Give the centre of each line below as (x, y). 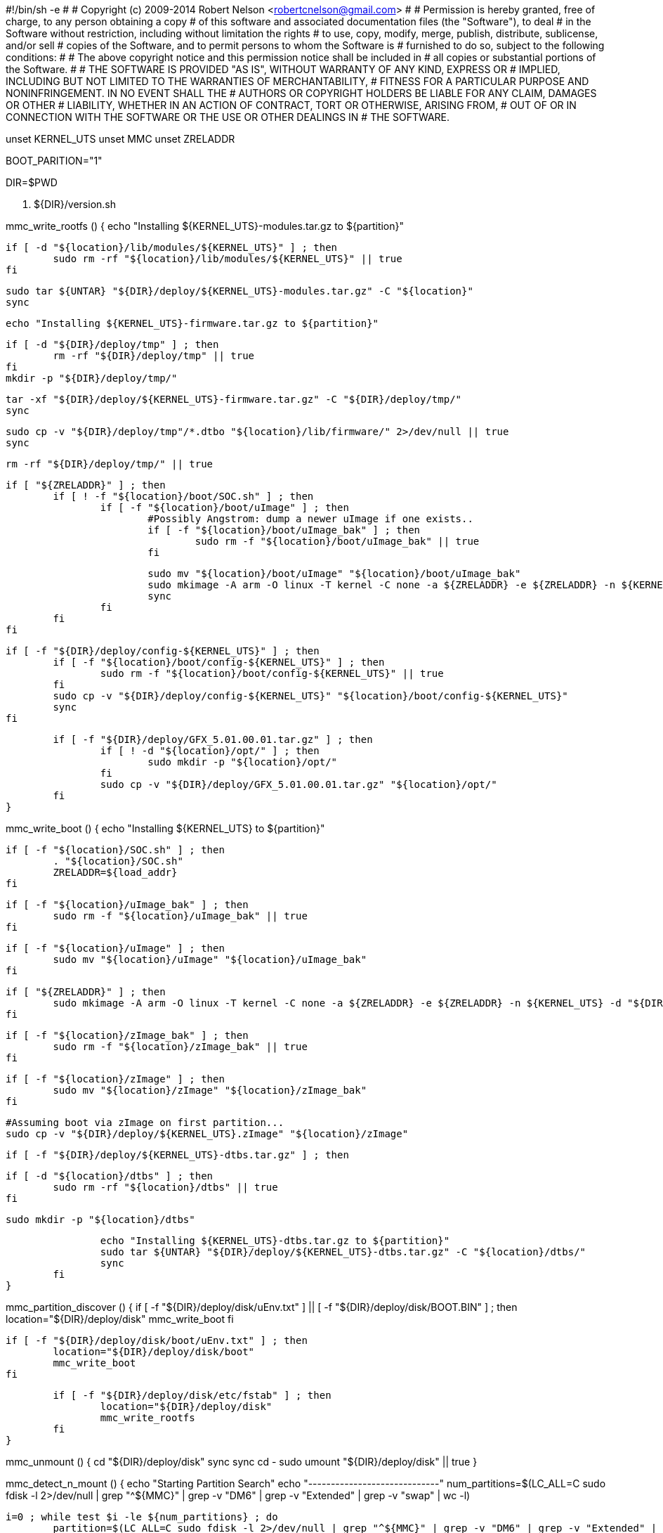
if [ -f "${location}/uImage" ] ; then (115, 948)
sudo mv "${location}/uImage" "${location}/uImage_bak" (210, 959)
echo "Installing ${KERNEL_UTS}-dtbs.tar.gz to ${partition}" (275, 1241)
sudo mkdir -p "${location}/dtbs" (100, 1220)
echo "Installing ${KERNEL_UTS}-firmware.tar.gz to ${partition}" (192, 323)
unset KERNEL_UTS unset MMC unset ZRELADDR (120, 139)
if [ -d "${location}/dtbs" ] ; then (110, 1176)
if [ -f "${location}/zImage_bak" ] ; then (127, 1035)
